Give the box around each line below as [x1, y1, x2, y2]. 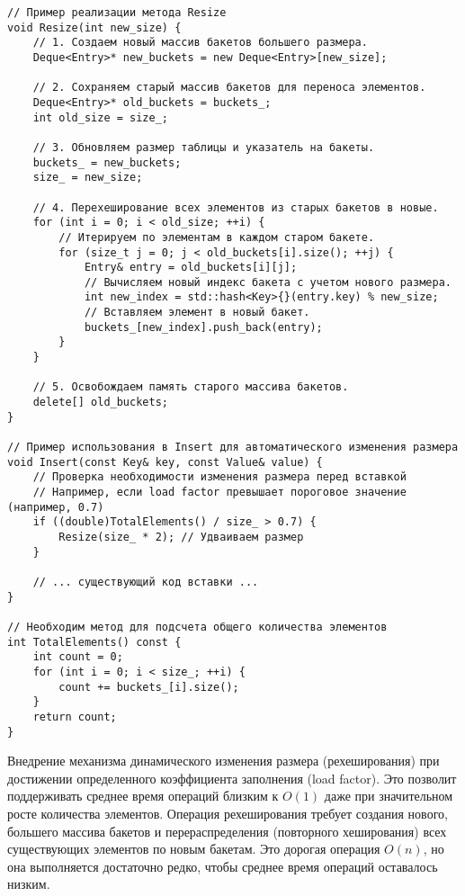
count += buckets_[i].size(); [58, 680, 239, 694]
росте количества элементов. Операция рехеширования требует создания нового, [7, 803, 448, 822]
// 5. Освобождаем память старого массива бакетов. [32, 381, 349, 394]
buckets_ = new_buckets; [32, 156, 182, 169]
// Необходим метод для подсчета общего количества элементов [7, 620, 388, 633]
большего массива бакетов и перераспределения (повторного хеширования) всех [7, 821, 447, 840]
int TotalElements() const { [7, 635, 182, 649]
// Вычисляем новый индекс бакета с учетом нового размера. [84, 275, 452, 289]
